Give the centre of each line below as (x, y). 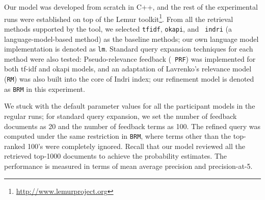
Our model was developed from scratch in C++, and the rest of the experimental (131, 7)
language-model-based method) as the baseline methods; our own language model (131, 39)
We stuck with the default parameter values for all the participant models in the (130, 106)
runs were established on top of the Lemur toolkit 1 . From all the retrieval (119, 18)
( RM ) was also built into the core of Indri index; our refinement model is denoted (129, 79)
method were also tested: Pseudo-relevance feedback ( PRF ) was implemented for (130, 58)
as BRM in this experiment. (45, 89)
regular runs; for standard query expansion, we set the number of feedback (121, 116)
